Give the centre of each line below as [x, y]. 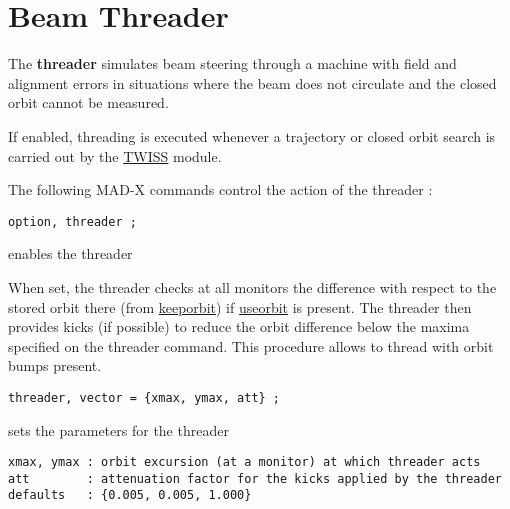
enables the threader [70, 253]
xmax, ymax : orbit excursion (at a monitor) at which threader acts [244, 462]
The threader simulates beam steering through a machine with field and [232, 63]
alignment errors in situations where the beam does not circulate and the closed [252, 82]
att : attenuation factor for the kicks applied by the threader [255, 478]
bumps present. [55, 365]
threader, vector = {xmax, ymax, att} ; [144, 397]
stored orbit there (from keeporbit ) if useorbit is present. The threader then [240, 306]
